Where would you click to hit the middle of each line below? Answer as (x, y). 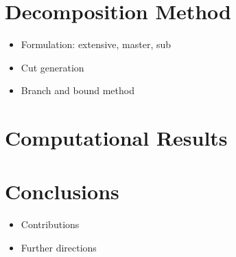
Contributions (50, 224)
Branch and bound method (78, 90)
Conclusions (62, 191)
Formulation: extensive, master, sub (96, 44)
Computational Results (116, 138)
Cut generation (52, 67)
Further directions (59, 247)
